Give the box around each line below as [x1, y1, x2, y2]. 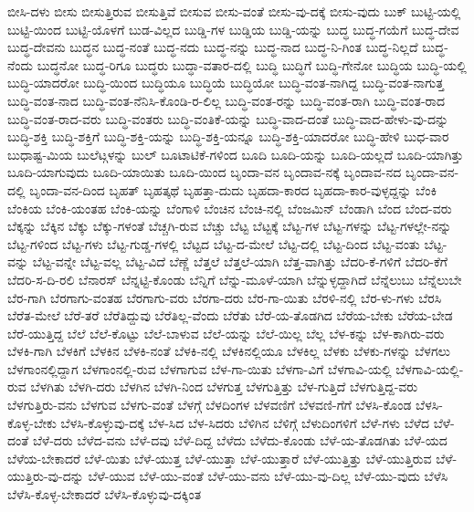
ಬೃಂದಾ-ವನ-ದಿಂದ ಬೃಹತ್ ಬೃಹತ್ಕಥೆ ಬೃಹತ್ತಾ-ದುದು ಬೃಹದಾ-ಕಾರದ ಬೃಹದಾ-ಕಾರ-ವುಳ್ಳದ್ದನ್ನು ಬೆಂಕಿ [29, 180, 437, 199]
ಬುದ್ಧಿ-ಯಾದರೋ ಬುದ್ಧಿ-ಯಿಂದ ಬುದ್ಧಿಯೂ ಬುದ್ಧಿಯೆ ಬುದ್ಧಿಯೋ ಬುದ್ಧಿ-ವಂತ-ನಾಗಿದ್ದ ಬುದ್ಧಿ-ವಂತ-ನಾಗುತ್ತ [7, 73, 444, 92]
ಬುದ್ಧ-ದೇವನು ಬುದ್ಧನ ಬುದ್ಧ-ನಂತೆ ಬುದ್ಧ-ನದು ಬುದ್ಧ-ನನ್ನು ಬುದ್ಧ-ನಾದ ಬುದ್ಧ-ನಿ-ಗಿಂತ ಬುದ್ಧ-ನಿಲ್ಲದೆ [7, 37, 418, 57]
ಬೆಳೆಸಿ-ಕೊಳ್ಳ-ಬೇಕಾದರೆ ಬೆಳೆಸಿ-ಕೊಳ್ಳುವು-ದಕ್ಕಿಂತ [7, 485, 202, 504]
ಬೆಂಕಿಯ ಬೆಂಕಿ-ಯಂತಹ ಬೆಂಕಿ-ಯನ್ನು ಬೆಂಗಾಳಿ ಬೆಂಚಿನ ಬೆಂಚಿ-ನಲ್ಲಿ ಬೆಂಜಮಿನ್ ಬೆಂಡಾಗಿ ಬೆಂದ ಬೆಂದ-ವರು [7, 198, 452, 217]
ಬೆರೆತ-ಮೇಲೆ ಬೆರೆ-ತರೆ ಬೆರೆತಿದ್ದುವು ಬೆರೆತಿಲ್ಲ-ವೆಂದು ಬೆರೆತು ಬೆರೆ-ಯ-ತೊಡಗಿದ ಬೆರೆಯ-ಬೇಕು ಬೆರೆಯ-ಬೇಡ [7, 306, 453, 325]
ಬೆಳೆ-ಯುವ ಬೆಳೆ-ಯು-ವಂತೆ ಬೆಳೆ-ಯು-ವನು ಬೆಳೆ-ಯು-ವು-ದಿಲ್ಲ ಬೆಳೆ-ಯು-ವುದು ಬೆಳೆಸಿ [88, 466, 448, 486]
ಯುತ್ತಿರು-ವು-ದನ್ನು [7, 466, 84, 486]
